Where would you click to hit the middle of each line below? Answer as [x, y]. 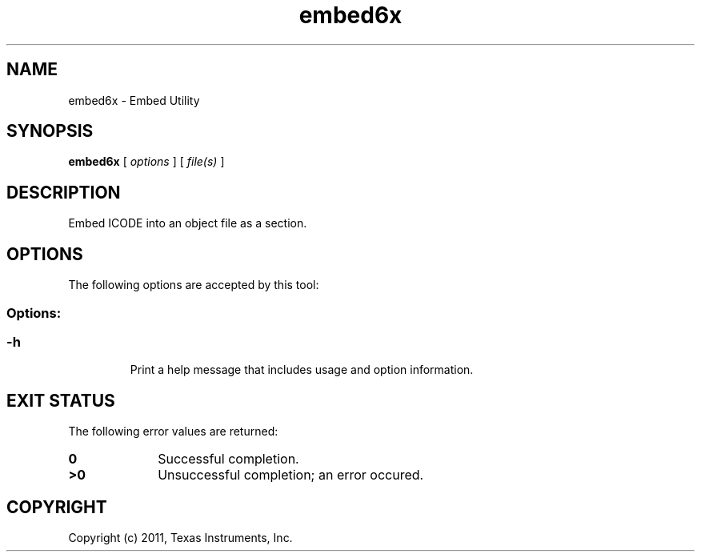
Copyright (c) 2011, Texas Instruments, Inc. [180, 537]
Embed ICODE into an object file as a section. [188, 223]
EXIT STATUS [61, 400]
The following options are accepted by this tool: [194, 285]
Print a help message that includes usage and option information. [302, 370]
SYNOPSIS [50, 131]
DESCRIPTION [64, 192]
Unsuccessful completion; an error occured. [291, 475]
